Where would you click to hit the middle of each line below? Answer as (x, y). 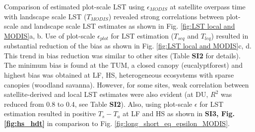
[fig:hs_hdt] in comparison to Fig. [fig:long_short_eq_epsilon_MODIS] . (117, 123)
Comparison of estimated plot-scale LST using (74, 6)
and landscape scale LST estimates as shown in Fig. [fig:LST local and (128, 26)
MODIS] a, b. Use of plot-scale (50, 35)
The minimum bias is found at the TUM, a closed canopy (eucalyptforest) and (124, 65)
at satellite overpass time (208, 6)
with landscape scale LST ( (45, 16)
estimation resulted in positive (50, 113)
